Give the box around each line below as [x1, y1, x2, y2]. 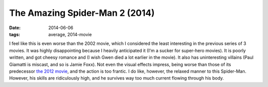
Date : [9, 25, 21, 31]
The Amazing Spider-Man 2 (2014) [9, 7, 155, 18]
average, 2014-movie [48, 31, 92, 37]
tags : [9, 31, 20, 37]
